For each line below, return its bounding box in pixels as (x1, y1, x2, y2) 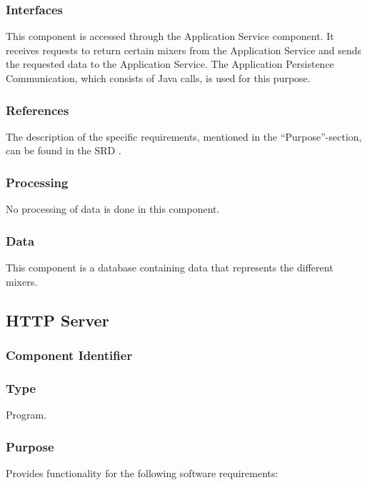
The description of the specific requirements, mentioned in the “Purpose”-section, (6, 129, 362, 144)
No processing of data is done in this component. (6, 201, 220, 216)
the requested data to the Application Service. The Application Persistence (6, 56, 334, 71)
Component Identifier (6, 346, 133, 364)
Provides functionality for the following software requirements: (6, 465, 278, 480)
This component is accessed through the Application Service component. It (6, 29, 334, 44)
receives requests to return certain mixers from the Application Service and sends (6, 42, 362, 57)
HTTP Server (6, 309, 109, 331)
